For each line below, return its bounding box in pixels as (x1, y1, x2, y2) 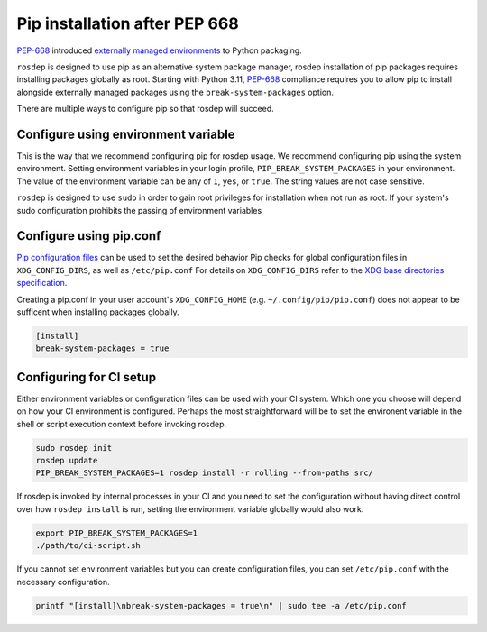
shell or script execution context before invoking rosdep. (16, 418, 227, 429)
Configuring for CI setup (16, 370, 157, 385)
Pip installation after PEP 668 (16, 14, 239, 33)
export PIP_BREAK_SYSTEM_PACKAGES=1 (35, 527, 198, 538)
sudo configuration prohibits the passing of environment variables (16, 205, 262, 215)
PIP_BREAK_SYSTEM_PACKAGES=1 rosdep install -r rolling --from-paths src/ (35, 468, 374, 478)
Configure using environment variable (16, 126, 235, 142)
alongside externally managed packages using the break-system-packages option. (16, 87, 334, 97)
